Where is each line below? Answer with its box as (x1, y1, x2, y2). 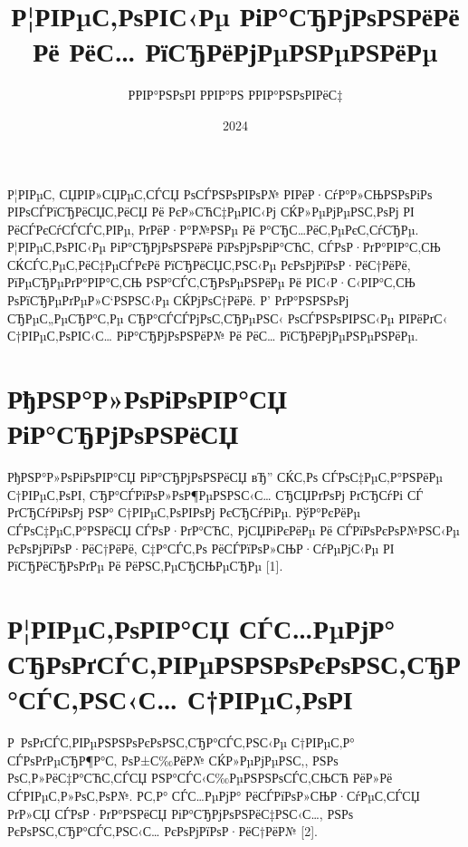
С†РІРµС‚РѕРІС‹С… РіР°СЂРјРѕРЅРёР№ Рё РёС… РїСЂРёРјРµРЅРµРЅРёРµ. (7, 326, 418, 345)
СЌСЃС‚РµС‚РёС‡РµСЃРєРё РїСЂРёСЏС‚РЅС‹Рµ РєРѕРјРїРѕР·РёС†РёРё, (7, 255, 411, 274)
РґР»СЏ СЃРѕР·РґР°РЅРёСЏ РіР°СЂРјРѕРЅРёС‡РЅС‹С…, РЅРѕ (7, 804, 354, 823)
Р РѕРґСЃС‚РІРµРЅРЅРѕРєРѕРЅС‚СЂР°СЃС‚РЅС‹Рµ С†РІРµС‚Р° (7, 733, 355, 752)
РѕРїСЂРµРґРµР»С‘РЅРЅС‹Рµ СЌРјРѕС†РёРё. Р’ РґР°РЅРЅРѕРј (7, 291, 349, 310)
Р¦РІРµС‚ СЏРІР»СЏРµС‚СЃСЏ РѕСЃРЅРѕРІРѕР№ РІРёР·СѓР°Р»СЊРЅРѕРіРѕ (7, 184, 433, 203)
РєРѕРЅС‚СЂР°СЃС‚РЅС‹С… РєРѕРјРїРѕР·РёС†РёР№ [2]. (7, 822, 318, 841)
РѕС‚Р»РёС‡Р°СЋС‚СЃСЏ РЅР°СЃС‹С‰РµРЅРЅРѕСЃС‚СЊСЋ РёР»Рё (7, 768, 393, 787)
